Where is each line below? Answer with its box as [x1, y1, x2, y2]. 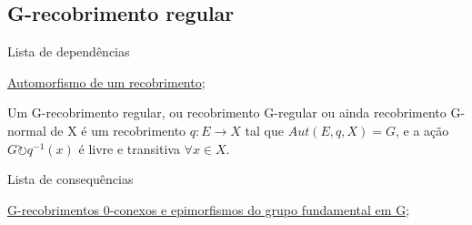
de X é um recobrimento [50, 120, 186, 139]
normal [7, 120, 46, 139]
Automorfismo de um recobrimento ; [7, 72, 206, 91]
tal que [245, 120, 284, 139]
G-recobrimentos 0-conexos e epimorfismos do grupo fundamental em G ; [7, 199, 410, 219]
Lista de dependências [7, 42, 130, 61]
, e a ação [396, 120, 449, 139]
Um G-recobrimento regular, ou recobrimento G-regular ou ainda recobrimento [7, 103, 447, 122]
